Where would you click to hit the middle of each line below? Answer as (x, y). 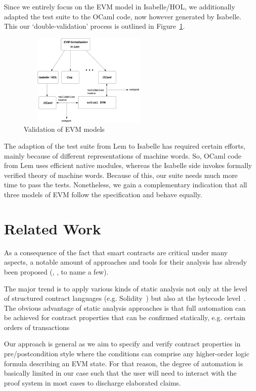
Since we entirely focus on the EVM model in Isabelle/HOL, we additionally (120, 6)
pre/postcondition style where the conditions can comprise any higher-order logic (127, 354)
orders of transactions (37, 327)
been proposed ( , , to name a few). (56, 271)
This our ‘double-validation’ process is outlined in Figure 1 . (94, 26)
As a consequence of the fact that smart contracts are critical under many (116, 252)
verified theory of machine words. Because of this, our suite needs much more (121, 175)
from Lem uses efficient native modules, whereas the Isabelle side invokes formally (128, 165)
